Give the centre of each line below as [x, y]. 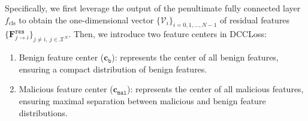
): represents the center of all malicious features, [215, 89]
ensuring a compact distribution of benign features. [113, 69]
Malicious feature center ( [66, 89]
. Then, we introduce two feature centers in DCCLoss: [167, 34]
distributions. [43, 112]
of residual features [255, 19]
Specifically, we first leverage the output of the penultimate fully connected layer [153, 8]
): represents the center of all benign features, [195, 57]
